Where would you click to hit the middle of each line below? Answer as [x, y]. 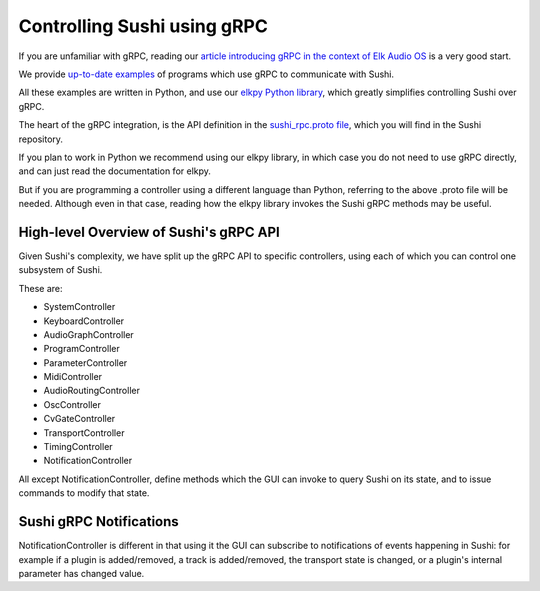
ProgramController [81, 349]
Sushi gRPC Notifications [98, 521]
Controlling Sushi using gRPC [143, 26]
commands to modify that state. [84, 493]
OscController [72, 404]
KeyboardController [84, 321]
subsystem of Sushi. [60, 270]
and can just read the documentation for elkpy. [115, 171]
